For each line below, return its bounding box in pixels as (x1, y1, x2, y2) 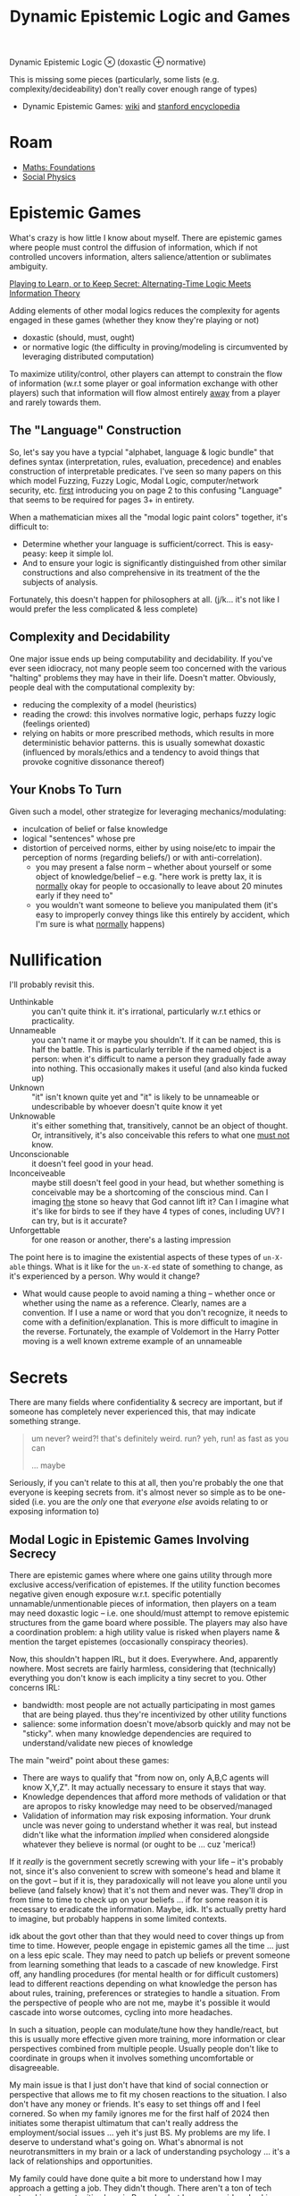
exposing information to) (9, 1506, 100, 1517)
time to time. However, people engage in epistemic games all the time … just (9, 1941, 290, 1952)
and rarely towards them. (9, 397, 102, 408)
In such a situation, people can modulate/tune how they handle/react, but (9, 2024, 279, 2035)
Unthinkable (9, 997, 54, 1008)
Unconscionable (9, 1149, 70, 1160)
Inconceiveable (9, 1168, 66, 1179)
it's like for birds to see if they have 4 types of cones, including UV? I (31, 1206, 285, 1217)
